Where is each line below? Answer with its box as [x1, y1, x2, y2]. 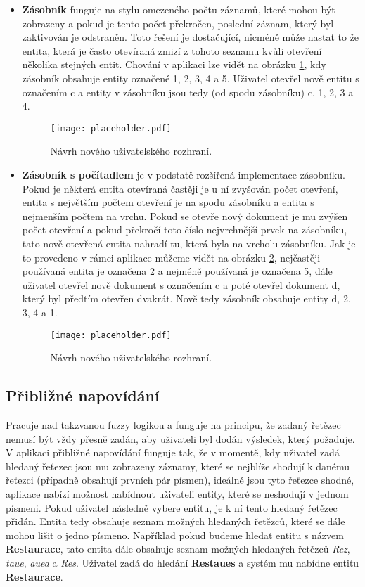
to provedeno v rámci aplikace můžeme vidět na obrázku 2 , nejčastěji [22, 250, 321, 264]
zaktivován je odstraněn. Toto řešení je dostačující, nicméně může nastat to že [22, 30, 359, 44]
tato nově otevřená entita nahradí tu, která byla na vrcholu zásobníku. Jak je [22, 236, 356, 250]
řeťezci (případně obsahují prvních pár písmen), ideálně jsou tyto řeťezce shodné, [6, 472, 354, 487]
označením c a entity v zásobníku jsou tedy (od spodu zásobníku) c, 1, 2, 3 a [22, 84, 354, 99]
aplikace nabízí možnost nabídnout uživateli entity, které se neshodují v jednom [6, 486, 349, 501]
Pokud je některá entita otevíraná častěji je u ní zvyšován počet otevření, [22, 181, 338, 195]
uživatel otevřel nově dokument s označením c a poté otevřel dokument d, [22, 277, 340, 292]
